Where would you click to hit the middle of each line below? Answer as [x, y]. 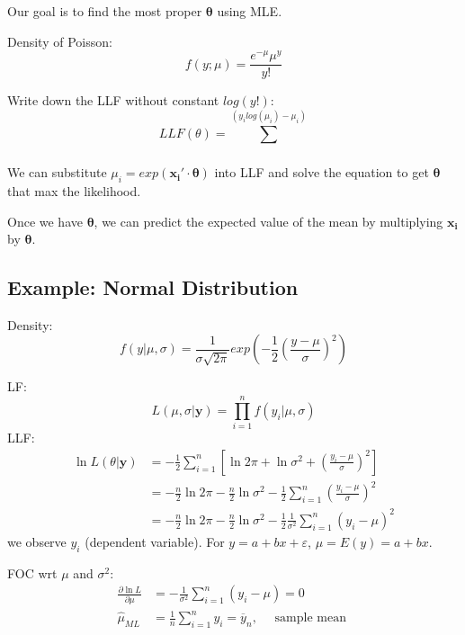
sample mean [310, 618]
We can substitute [57, 172]
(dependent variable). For [155, 541]
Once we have [45, 221]
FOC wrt [32, 572]
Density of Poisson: [60, 41]
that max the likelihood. [74, 190]
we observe [37, 541]
